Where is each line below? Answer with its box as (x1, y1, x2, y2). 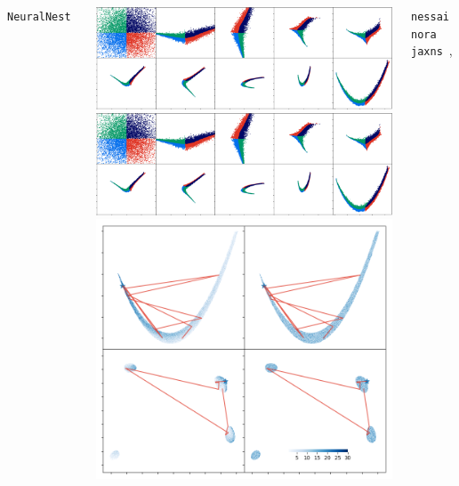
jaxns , (411, 41, 453, 60)
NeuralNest (7, 11, 71, 23)
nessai (411, 11, 449, 23)
